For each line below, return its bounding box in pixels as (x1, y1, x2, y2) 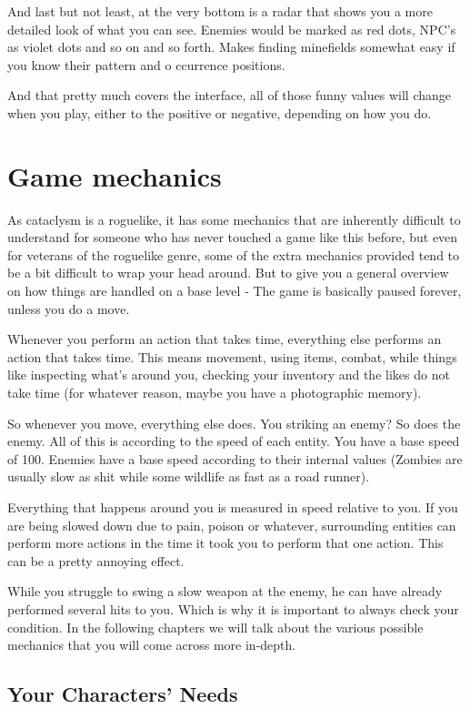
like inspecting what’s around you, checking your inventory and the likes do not (7, 365, 450, 384)
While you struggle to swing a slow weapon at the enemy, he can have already (7, 582, 443, 601)
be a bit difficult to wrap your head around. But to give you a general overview (7, 263, 449, 282)
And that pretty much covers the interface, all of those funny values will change (7, 86, 451, 105)
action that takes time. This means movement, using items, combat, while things (7, 347, 457, 366)
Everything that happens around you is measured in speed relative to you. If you (7, 498, 458, 516)
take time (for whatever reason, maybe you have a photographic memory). (7, 383, 422, 402)
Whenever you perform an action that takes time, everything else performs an (7, 329, 442, 349)
